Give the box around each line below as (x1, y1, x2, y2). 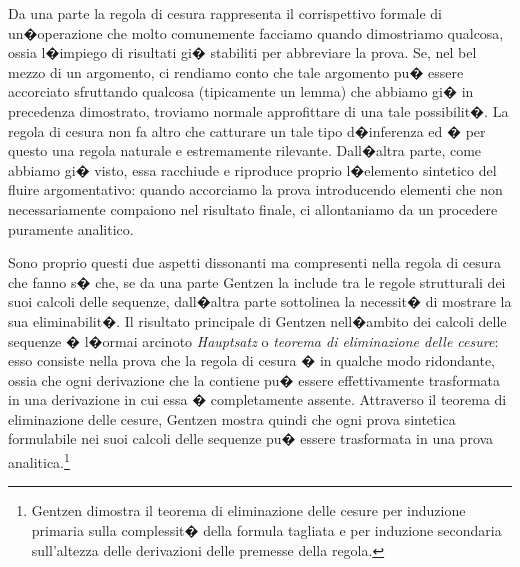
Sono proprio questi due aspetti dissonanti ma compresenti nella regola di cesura (8, 252, 501, 273)
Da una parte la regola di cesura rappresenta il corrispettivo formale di (8, 3, 442, 23)
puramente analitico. (8, 218, 134, 239)
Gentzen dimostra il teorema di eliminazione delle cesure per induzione (31, 500, 466, 521)
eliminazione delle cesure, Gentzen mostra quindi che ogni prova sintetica (8, 408, 456, 429)
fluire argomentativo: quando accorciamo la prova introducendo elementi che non (8, 179, 503, 200)
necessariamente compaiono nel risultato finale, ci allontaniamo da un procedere (8, 198, 498, 219)
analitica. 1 (8, 449, 70, 472)
